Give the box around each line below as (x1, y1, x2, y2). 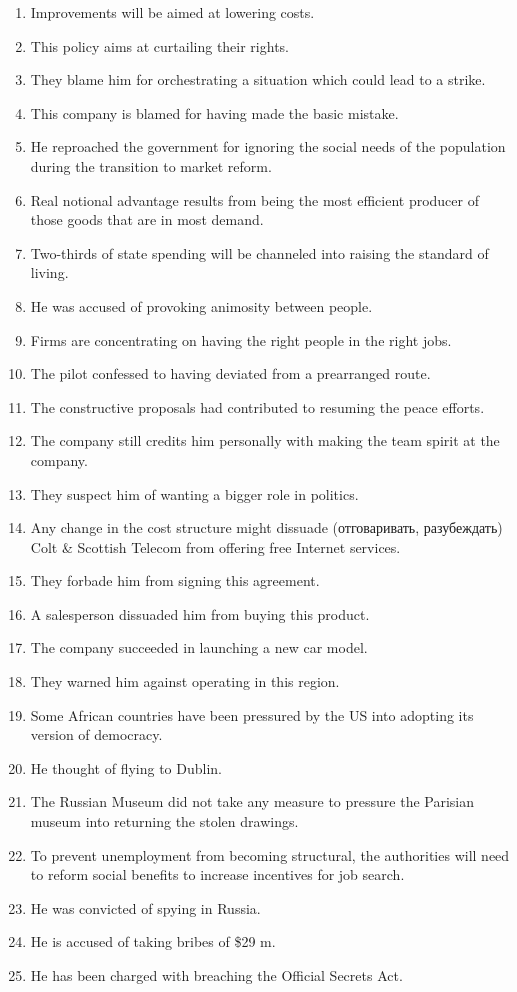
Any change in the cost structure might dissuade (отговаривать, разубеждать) (30, 517, 503, 538)
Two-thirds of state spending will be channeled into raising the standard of (30, 242, 489, 263)
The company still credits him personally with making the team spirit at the (30, 430, 500, 451)
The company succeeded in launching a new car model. (30, 637, 368, 658)
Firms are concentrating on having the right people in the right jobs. (30, 329, 452, 350)
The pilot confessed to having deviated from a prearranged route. (30, 363, 431, 384)
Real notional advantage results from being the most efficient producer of (30, 189, 479, 210)
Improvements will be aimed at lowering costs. (30, 2, 315, 22)
